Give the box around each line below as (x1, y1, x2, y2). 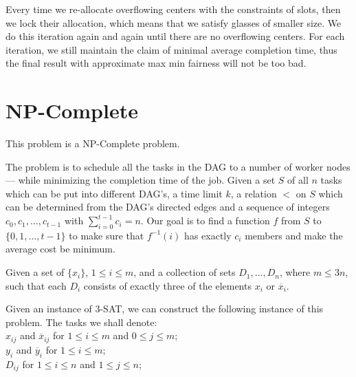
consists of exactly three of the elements (83, 278, 252, 292)
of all (287, 173, 309, 187)
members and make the (245, 228, 343, 242)
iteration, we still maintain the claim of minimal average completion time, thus (5, 42, 337, 56)
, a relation (230, 186, 277, 200)
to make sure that (69, 228, 144, 242)
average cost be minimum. (5, 241, 115, 256)
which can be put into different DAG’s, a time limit (5, 186, 223, 200)
